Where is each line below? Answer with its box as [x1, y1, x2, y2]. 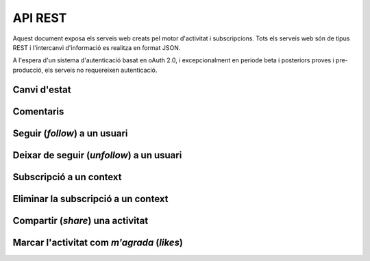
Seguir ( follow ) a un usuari [12, 127, 128, 139]
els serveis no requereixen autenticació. [45, 66, 158, 74]
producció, [12, 66, 44, 74]
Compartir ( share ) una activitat [12, 214, 149, 226]
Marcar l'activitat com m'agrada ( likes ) [12, 236, 183, 248]
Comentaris [12, 105, 64, 117]
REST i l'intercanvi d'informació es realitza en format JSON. [12, 43, 181, 51]
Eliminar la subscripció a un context [12, 192, 169, 205]
